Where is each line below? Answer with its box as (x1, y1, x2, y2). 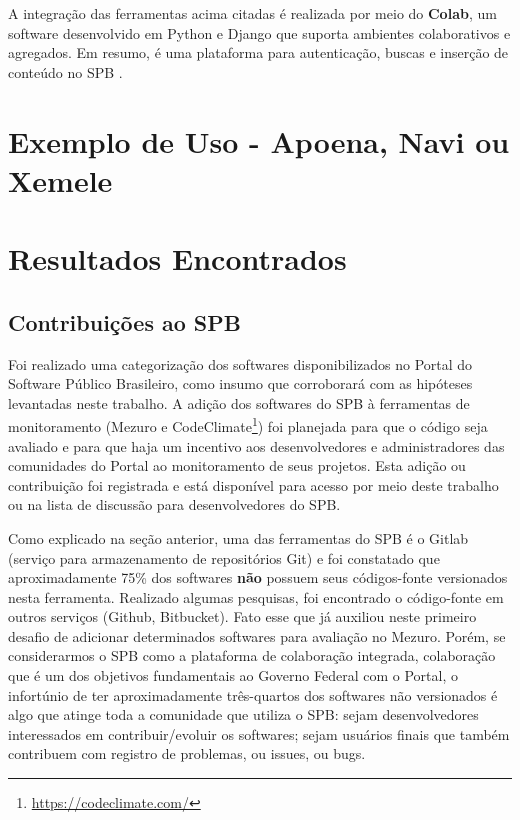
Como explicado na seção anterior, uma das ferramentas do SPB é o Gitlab (8, 527, 469, 548)
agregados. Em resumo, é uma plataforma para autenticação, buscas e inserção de (8, 42, 509, 63)
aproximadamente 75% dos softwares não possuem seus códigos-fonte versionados (8, 567, 508, 588)
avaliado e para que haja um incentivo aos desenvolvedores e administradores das (8, 435, 505, 456)
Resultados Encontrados (8, 238, 347, 279)
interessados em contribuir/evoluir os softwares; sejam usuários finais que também (8, 723, 510, 744)
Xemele (8, 159, 113, 200)
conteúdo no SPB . (8, 61, 123, 82)
